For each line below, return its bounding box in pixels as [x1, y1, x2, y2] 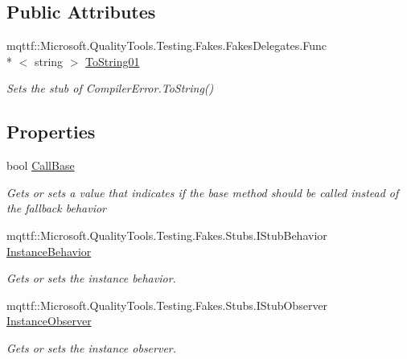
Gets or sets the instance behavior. [6, 270, 176, 287]
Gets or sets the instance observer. [6, 339, 177, 356]
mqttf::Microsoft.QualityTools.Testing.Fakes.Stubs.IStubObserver [6, 296, 328, 313]
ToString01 [85, 52, 140, 69]
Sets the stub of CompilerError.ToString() [6, 80, 214, 97]
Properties [6, 119, 96, 144]
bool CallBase [6, 157, 75, 174]
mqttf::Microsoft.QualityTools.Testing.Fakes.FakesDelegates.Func [6, 37, 327, 54]
